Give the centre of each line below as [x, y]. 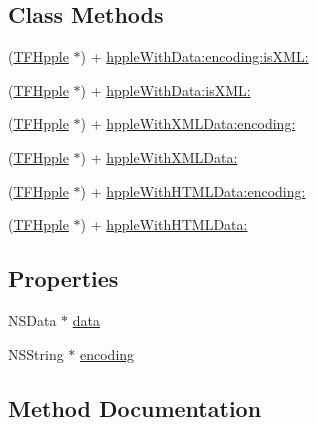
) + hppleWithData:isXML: [165, 89]
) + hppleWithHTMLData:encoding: [193, 190]
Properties [63, 278]
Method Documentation [135, 407]
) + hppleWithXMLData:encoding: [188, 123]
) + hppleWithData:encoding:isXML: [194, 56]
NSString [36, 353]
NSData [32, 319]
